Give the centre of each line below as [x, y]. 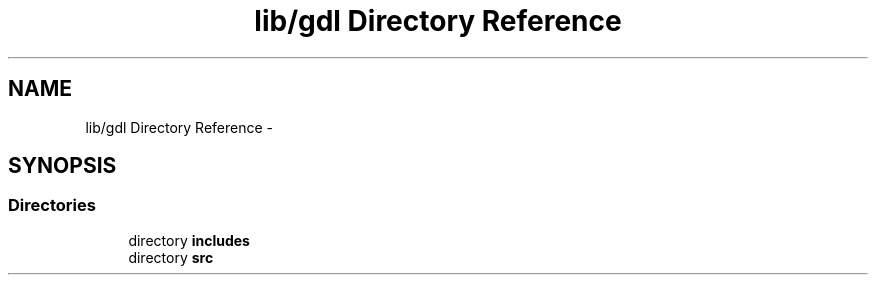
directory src [171, 257]
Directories [52, 205]
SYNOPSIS [62, 166]
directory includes [189, 240]
